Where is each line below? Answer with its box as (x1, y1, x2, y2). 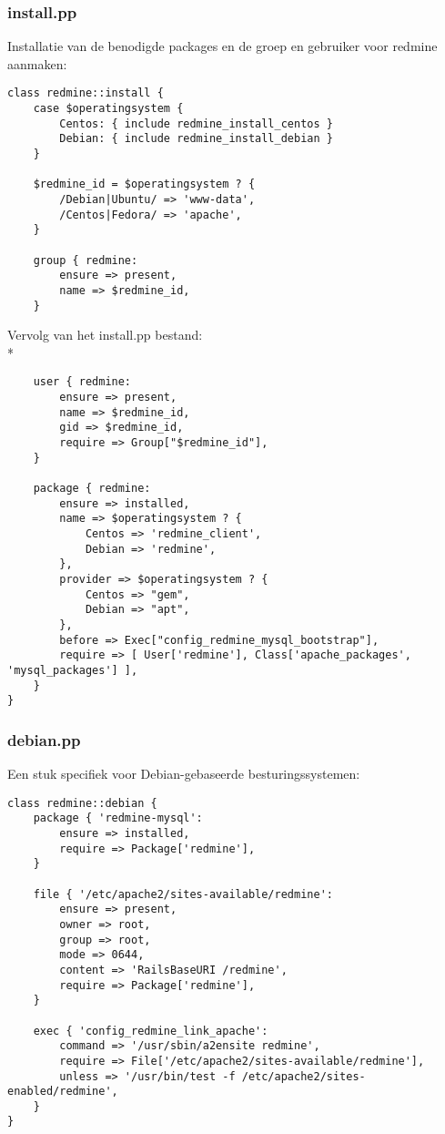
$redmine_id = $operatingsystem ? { (33, 178, 256, 191)
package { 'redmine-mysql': (33, 812, 203, 825)
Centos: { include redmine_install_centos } (59, 117, 333, 130)
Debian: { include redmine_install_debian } (59, 132, 333, 146)
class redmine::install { (7, 87, 164, 100)
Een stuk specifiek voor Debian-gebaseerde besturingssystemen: (7, 764, 360, 783)
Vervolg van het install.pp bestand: (7, 325, 203, 344)
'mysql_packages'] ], (7, 663, 138, 677)
